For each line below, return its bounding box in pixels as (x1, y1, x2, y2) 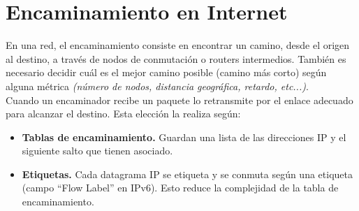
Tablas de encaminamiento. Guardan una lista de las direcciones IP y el (22, 129, 346, 144)
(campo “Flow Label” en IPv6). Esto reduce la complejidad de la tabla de (22, 180, 339, 195)
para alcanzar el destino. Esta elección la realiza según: (6, 106, 241, 121)
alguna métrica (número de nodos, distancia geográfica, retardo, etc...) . (6, 78, 309, 93)
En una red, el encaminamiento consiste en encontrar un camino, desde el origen (6, 38, 350, 52)
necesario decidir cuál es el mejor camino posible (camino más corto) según (6, 65, 327, 80)
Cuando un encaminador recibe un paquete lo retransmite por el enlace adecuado (6, 92, 353, 107)
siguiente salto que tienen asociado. (22, 143, 173, 158)
